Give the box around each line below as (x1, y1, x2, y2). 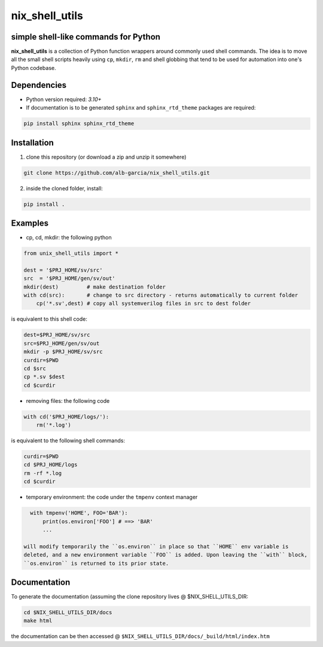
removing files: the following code (26, 397, 110, 404)
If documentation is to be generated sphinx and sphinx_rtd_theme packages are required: (26, 104, 256, 111)
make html (23, 617, 53, 624)
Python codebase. (11, 64, 56, 71)
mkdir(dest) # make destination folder (23, 283, 166, 290)
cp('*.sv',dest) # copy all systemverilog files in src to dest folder (36, 300, 251, 307)
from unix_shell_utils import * (23, 250, 119, 257)
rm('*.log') (36, 422, 72, 429)
